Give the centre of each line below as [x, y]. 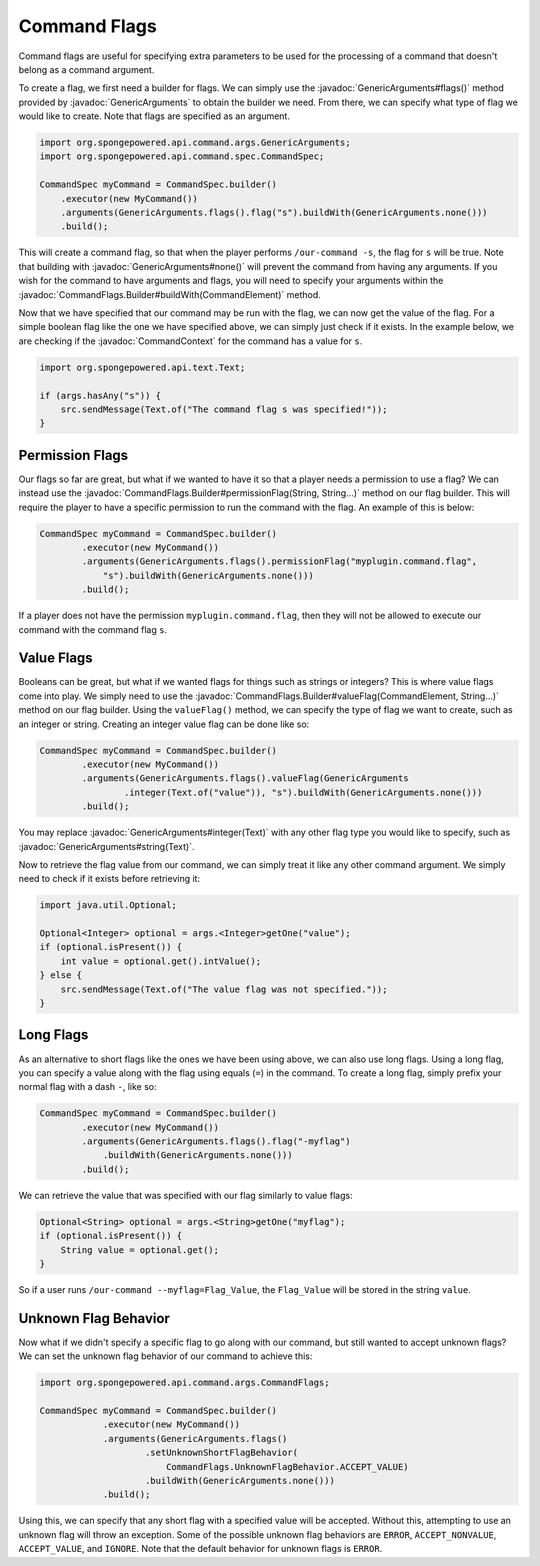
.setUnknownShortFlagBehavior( [222, 1453]
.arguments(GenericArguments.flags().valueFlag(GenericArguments [245, 778]
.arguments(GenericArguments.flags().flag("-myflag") [216, 1141]
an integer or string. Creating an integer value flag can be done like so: [164, 724]
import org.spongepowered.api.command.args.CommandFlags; [184, 1383]
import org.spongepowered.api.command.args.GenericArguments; [195, 143]
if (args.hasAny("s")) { [100, 395]
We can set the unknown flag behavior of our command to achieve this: [165, 1356]
